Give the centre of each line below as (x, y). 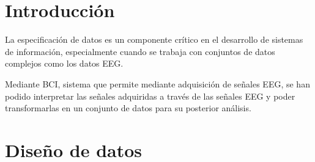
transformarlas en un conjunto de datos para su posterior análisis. (128, 108)
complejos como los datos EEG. (64, 63)
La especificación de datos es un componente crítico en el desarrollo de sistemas (154, 39)
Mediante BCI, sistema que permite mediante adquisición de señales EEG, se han (157, 83)
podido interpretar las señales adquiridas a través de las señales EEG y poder (150, 96)
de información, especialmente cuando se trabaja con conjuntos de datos (140, 51)
